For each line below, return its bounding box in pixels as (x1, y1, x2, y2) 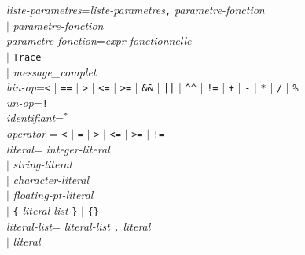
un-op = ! (6, 94, 48, 110)
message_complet (13, 63, 97, 79)
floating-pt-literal (13, 187, 94, 203)
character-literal (13, 171, 90, 187)
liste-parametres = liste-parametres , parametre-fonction (6, 2, 265, 17)
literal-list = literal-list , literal (6, 217, 151, 234)
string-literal (13, 156, 72, 172)
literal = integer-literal (6, 140, 110, 157)
